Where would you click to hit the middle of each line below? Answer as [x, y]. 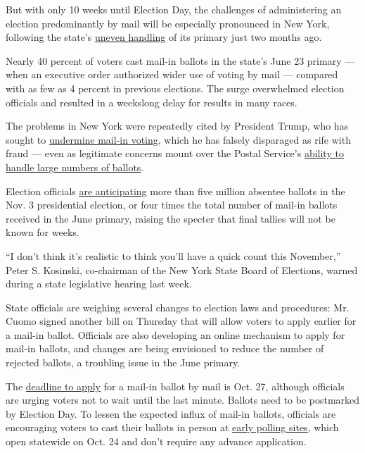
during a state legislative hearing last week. [99, 284]
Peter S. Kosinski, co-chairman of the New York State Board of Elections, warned [182, 269]
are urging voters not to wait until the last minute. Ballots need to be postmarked [183, 400]
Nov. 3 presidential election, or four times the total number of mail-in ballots [172, 205]
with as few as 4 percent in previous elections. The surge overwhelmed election [175, 88]
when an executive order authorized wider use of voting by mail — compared [172, 74]
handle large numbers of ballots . [75, 167]
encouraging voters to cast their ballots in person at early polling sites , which [172, 427]
